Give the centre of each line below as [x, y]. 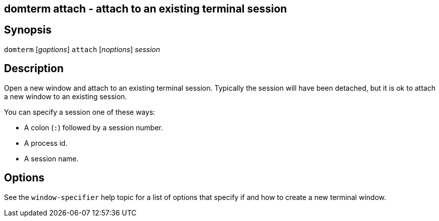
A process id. [46, 143]
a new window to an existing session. [65, 96]
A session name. [51, 158]
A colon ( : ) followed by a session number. [94, 127]
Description [34, 69]
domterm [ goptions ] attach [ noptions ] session [82, 49]
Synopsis [28, 30]
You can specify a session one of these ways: [80, 112]
